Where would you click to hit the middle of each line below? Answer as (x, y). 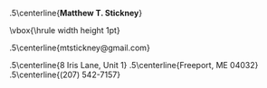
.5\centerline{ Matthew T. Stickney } (76, 13)
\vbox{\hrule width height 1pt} (65, 30)
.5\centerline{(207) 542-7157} (65, 75)
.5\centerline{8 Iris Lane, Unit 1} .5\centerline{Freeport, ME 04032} (134, 65)
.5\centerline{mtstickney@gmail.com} (80, 48)
